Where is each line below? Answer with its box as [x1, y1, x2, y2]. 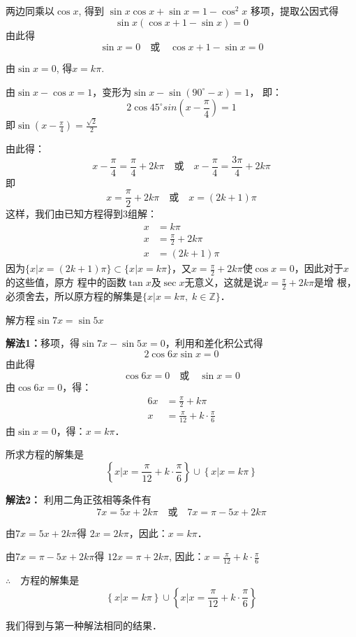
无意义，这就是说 [184, 275, 263, 289]
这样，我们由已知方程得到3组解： [6, 206, 157, 221]
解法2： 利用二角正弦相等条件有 [6, 492, 151, 506]
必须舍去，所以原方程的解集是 [6, 289, 142, 303]
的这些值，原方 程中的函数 [6, 275, 126, 289]
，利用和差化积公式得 [165, 336, 263, 350]
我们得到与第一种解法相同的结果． [6, 617, 162, 632]
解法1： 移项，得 [6, 336, 80, 350]
